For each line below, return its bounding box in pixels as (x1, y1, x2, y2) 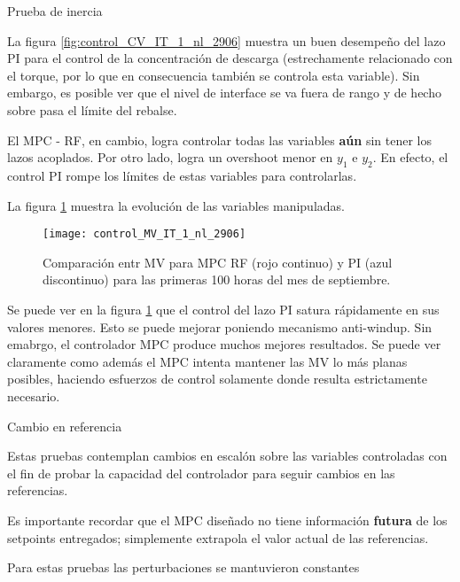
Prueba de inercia (7, 2, 103, 19)
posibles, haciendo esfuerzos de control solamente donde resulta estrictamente (7, 369, 427, 388)
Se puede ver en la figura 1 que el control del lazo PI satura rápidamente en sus (7, 299, 440, 318)
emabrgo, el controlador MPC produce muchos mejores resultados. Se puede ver (7, 335, 441, 353)
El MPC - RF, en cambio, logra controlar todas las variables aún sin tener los (7, 130, 432, 149)
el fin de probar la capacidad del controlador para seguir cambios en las (7, 463, 395, 482)
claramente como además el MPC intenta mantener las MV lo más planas (7, 352, 408, 370)
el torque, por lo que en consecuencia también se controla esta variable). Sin (7, 66, 420, 84)
